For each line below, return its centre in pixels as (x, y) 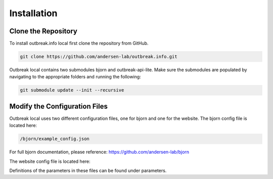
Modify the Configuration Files (59, 106)
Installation (33, 13)
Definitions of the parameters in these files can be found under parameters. (88, 171)
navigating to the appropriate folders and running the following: (75, 77)
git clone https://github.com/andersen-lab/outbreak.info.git (99, 57)
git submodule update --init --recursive (72, 90)
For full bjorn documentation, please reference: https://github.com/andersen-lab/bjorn (99, 152)
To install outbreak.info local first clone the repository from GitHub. (79, 43)
